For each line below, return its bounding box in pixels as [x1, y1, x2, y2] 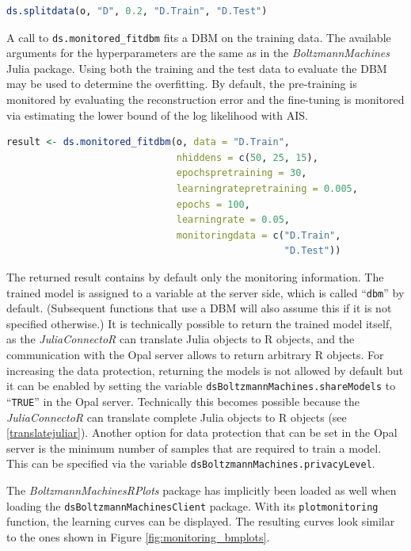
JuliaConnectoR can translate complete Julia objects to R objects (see [6, 408, 347, 425]
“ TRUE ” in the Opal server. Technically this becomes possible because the [6, 392, 360, 409]
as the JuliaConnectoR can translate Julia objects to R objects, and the [6, 331, 355, 347]
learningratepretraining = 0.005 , [176, 183, 358, 194]
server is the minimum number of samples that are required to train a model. [6, 439, 382, 456]
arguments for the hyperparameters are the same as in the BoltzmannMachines [6, 44, 390, 61]
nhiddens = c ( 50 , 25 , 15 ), [176, 151, 318, 163]
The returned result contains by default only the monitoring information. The [6, 268, 384, 285]
